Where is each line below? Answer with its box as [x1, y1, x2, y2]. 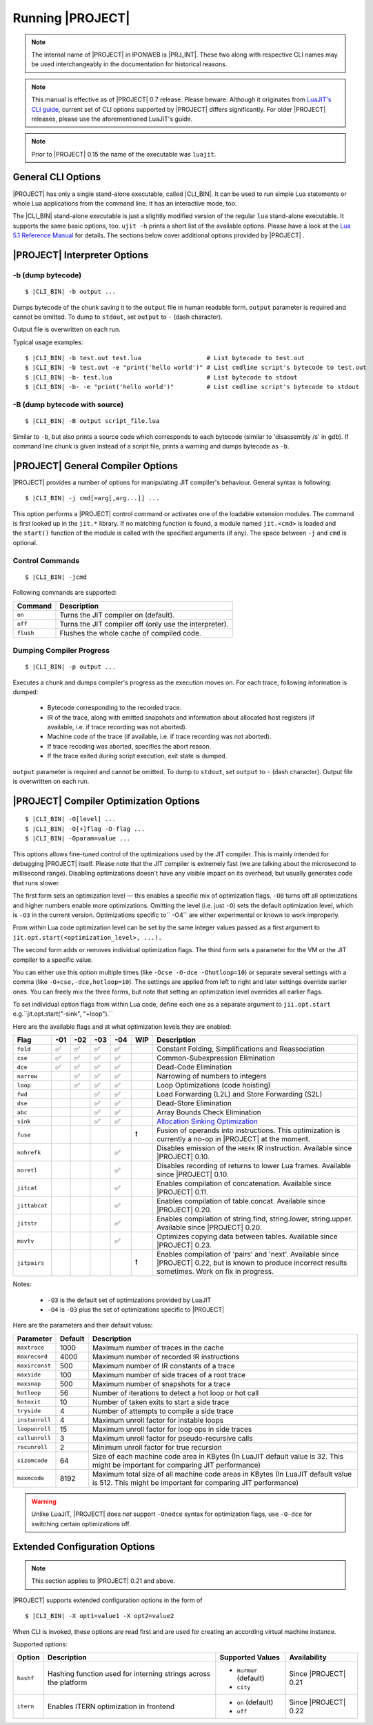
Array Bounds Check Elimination [156, 1107, 261, 1117]
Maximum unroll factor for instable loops [92, 1415, 224, 1425]
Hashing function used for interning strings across [47, 1669, 211, 1679]
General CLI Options [12, 171, 101, 183]
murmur [236, 1667, 258, 1675]
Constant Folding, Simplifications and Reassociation [156, 1044, 325, 1054]
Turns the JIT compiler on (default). [59, 610, 175, 620]
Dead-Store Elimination [156, 1098, 232, 1108]
